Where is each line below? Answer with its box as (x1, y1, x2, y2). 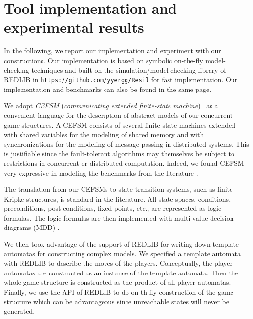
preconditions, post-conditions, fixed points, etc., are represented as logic (4, 203, 222, 213)
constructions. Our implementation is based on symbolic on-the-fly (4, 55, 203, 65)
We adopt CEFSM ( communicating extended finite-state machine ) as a (4, 100, 218, 111)
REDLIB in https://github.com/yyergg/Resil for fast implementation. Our (4, 74, 238, 85)
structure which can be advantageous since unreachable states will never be (4, 296, 229, 306)
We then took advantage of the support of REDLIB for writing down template (4, 239, 239, 249)
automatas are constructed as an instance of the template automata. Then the (4, 267, 238, 277)
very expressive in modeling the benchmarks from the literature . (4, 167, 198, 178)
